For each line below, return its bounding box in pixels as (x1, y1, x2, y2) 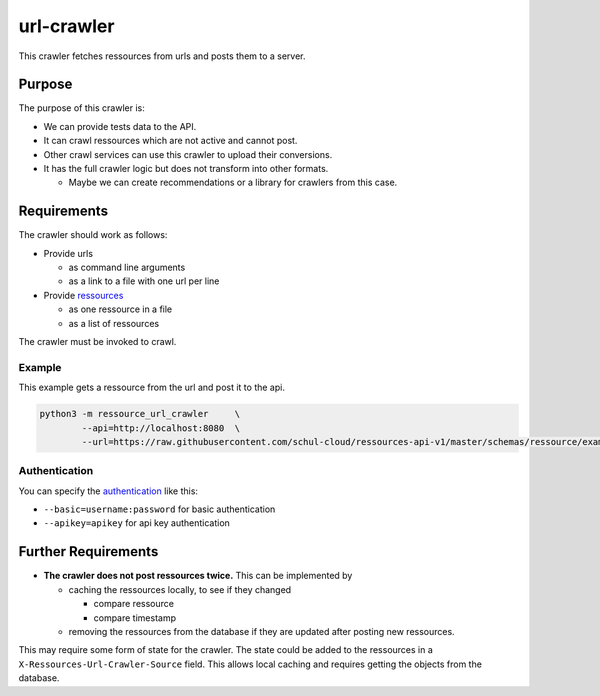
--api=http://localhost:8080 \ (81, 422, 240, 434)
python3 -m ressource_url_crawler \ (39, 408, 240, 420)
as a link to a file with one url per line (68, 275, 220, 287)
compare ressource (93, 598, 175, 610)
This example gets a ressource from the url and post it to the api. (18, 381, 285, 394)
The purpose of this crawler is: (18, 102, 145, 114)
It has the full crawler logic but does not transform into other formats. (43, 163, 329, 175)
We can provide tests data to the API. (43, 120, 197, 132)
